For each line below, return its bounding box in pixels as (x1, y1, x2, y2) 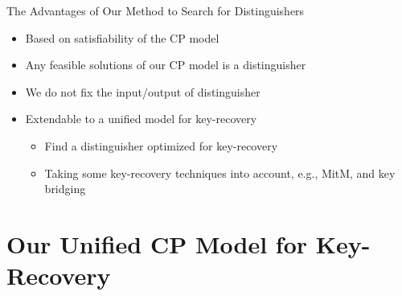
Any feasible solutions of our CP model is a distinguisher (25, 56, 306, 73)
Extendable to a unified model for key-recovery (25, 110, 257, 127)
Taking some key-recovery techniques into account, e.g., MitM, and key (44, 164, 396, 181)
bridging (44, 180, 86, 197)
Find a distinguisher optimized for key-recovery (44, 137, 278, 154)
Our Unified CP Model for (6, 227, 308, 260)
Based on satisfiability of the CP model (25, 29, 219, 46)
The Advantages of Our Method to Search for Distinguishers (6, 2, 305, 18)
